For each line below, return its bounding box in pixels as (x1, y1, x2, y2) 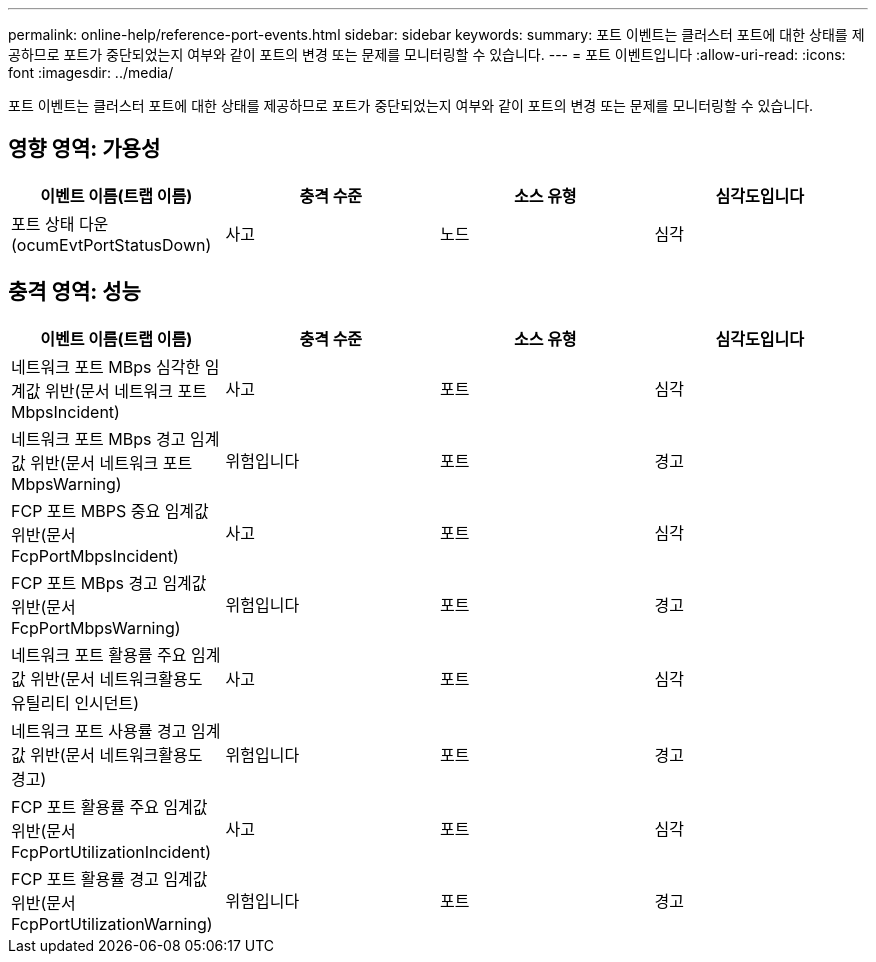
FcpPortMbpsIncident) (11, 545, 179, 566)
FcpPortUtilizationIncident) (11, 841, 212, 862)
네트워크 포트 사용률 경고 (11, 720, 187, 741)
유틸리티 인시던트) (11, 692, 140, 713)
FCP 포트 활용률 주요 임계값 (11, 796, 208, 817)
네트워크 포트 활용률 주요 (11, 644, 187, 665)
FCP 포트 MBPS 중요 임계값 (11, 500, 209, 521)
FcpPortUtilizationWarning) (11, 913, 213, 934)
